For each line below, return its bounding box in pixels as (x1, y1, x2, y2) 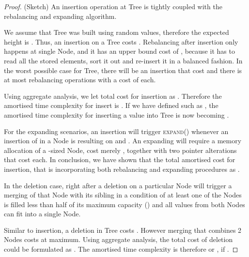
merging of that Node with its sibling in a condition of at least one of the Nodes (4, 190, 242, 200)
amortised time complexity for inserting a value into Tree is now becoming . (4, 109, 229, 120)
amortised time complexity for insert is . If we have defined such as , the (4, 100, 218, 110)
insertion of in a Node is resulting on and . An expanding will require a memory (4, 136, 242, 146)
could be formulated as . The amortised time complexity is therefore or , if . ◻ (4, 244, 238, 254)
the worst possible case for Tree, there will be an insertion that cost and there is (4, 65, 242, 75)
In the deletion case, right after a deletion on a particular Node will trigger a (4, 180, 232, 190)
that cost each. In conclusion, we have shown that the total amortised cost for (4, 154, 235, 165)
